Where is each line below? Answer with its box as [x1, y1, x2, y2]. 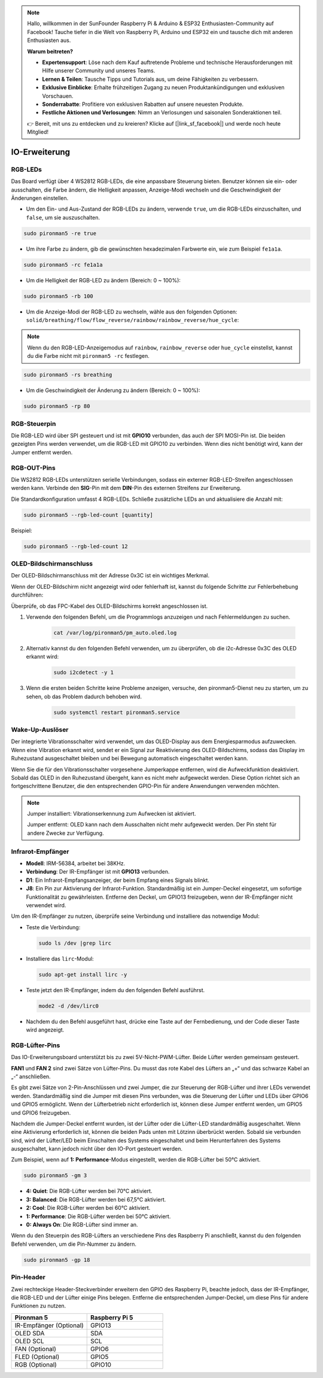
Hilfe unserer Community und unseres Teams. [42, 67, 156, 74]
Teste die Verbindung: [26, 923, 81, 930]
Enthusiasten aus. [27, 36, 71, 44]
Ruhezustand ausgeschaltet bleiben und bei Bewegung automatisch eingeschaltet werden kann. [11, 755, 248, 762]
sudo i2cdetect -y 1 [53, 669, 114, 676]
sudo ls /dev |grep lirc [38, 939, 112, 947]
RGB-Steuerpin [11, 419, 56, 428]
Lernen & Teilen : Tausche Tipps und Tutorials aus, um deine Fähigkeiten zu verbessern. [42, 75, 259, 83]
